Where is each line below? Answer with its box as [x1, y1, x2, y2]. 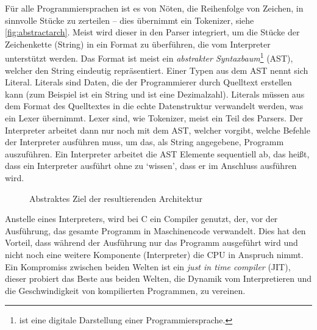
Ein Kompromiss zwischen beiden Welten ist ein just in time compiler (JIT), [5, 260, 291, 273]
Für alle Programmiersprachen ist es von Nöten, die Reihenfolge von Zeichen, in [5, 2, 304, 14]
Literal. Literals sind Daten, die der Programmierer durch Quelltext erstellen [5, 76, 292, 88]
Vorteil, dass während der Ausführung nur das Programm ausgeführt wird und [5, 236, 298, 249]
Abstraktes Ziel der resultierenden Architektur [29, 192, 202, 204]
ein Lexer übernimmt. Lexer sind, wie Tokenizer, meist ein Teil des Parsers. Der [5, 112, 304, 124]
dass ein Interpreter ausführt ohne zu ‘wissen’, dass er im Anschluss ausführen [5, 159, 297, 172]
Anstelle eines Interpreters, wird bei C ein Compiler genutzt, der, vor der [5, 212, 278, 225]
